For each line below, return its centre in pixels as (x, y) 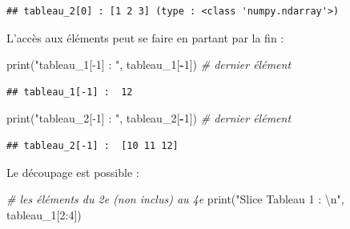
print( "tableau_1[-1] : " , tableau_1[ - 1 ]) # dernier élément (149, 64)
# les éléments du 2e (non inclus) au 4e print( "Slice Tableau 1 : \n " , (175, 199)
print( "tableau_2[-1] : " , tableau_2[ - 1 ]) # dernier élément (149, 118)
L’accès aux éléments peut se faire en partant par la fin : (145, 37)
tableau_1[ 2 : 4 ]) (44, 214)
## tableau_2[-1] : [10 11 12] (93, 145)
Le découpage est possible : (73, 172)
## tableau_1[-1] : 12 (70, 92)
